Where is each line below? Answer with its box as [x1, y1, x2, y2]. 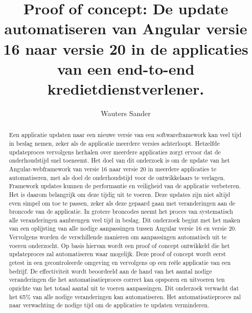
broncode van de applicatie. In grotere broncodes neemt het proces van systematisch [9, 207, 233, 216]
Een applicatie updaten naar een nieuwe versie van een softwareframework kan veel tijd [9, 130, 242, 139]
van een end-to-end [57, 58, 195, 79]
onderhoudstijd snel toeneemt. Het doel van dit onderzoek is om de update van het [9, 156, 230, 165]
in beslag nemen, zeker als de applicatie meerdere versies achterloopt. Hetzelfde [9, 139, 220, 147]
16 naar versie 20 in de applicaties [3, 38, 248, 59]
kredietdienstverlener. [47, 78, 204, 99]
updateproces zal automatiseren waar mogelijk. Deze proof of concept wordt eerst [9, 250, 226, 258]
